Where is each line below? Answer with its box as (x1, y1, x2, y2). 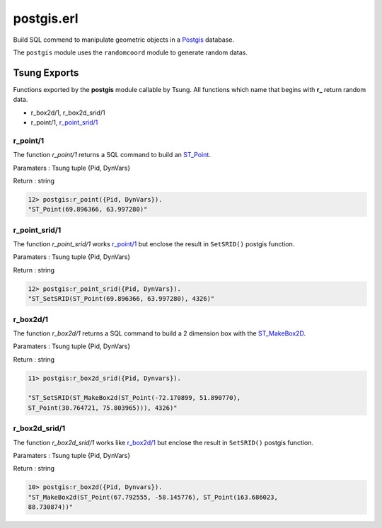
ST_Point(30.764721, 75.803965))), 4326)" (28, 403, 178, 412)
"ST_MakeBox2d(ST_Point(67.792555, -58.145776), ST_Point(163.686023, (28, 493, 279, 501)
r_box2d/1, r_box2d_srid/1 (30, 108, 105, 117)
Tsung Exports (13, 67, 79, 79)
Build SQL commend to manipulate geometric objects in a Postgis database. (13, 35, 235, 44)
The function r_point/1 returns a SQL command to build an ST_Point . (13, 151, 212, 159)
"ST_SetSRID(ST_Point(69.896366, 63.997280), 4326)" (28, 294, 215, 303)
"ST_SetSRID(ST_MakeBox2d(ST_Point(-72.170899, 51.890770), (28, 394, 241, 402)
